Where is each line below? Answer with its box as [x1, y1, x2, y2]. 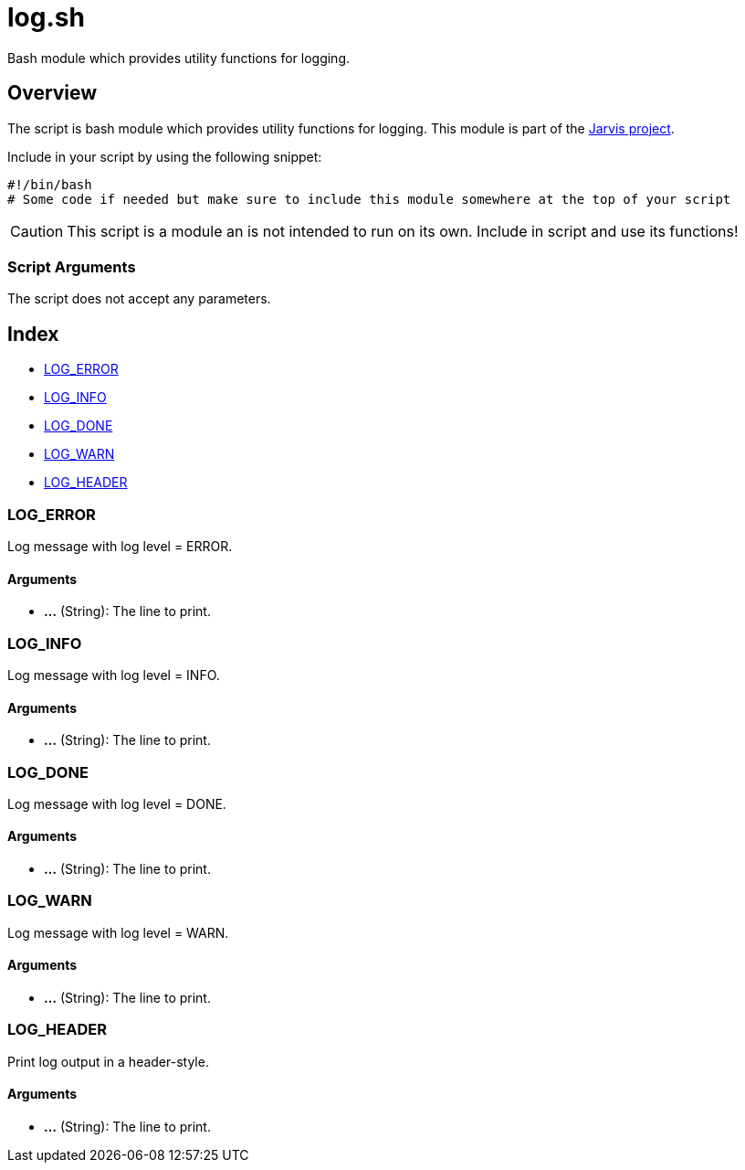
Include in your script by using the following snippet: [7, 148, 322, 165]
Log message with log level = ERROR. [7, 537, 233, 554]
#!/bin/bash [7, 176, 92, 192]
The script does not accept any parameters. [7, 291, 271, 307]
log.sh [7, 2, 85, 33]
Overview [7, 81, 98, 105]
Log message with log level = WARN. [7, 924, 229, 941]
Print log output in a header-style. [7, 1053, 209, 1069]
